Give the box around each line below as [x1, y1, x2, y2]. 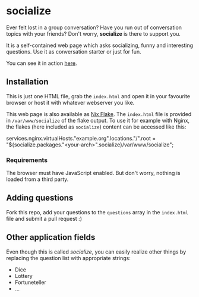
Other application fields [6, 232, 96, 242]
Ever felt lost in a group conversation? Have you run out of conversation [6, 24, 182, 31]
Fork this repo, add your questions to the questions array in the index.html [6, 208, 189, 215]
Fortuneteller [14, 279, 46, 286]
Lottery [14, 272, 33, 279]
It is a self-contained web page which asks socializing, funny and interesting [6, 42, 194, 49]
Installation [6, 77, 49, 87]
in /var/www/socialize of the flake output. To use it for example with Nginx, [6, 117, 190, 124]
